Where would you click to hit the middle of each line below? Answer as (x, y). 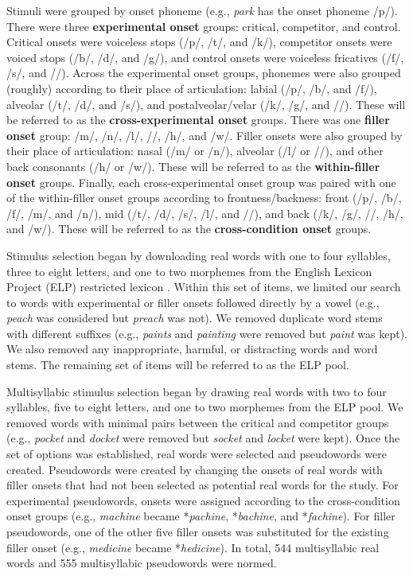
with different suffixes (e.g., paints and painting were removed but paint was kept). (207, 333)
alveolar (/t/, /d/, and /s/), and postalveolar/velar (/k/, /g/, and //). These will (206, 104)
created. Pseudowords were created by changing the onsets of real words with (195, 469)
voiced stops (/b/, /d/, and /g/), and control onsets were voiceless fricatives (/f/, (205, 57)
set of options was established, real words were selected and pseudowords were (197, 454)
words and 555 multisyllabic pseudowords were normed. (142, 563)
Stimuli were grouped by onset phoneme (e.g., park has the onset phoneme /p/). (202, 10)
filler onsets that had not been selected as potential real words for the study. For (203, 485)
